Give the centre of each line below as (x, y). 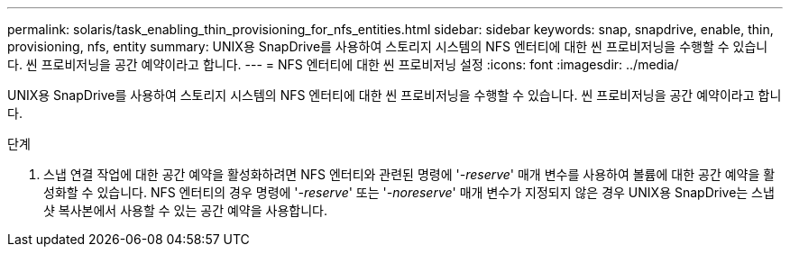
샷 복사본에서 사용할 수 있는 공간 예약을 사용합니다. (185, 210)
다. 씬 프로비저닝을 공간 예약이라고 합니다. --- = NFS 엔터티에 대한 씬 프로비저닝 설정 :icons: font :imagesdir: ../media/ (343, 64)
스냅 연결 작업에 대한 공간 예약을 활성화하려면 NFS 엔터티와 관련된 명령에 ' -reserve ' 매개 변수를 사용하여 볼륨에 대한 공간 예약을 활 (409, 174)
